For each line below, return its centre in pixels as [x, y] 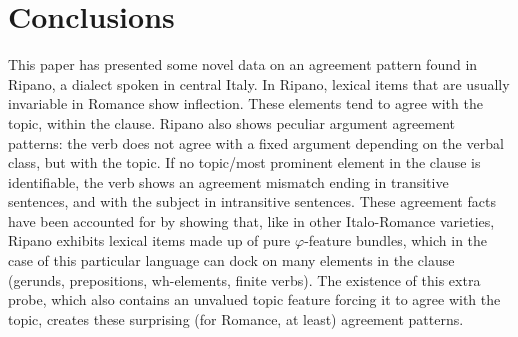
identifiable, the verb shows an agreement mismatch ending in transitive [228, 181]
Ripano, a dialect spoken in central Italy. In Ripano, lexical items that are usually [259, 83]
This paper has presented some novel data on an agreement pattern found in [243, 64]
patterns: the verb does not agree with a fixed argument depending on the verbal [256, 142]
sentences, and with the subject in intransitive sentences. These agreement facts [252, 201]
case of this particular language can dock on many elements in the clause [231, 260]
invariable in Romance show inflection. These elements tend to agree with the [245, 103]
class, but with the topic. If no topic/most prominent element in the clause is [244, 162]
